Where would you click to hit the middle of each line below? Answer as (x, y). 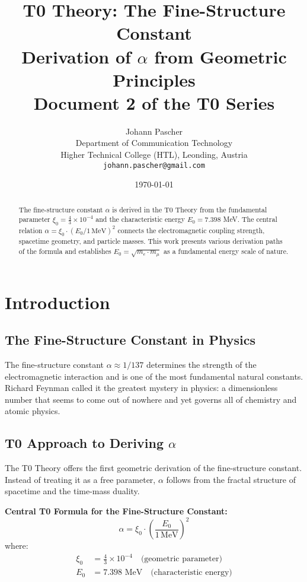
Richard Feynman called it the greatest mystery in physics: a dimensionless (141, 388)
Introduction (57, 302)
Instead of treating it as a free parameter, (80, 479)
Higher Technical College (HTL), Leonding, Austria (154, 155)
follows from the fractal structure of (231, 479)
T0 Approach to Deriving (84, 443)
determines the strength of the (201, 365)
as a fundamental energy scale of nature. (226, 251)
